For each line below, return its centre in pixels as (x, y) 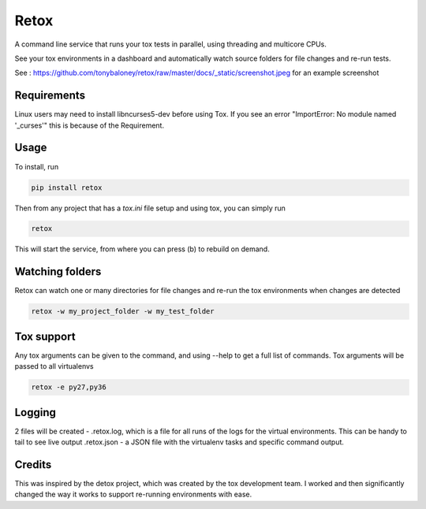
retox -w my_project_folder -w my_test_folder (123, 312)
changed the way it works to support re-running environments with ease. (133, 494)
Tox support (45, 336)
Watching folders (58, 272)
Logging (35, 412)
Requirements (50, 96)
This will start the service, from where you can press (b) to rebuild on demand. (142, 249)
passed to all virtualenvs (54, 366)
